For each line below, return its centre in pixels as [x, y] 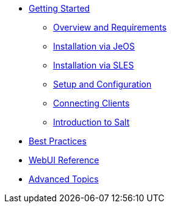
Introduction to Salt [91, 122]
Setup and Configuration [102, 84]
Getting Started [59, 8]
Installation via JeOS [94, 46]
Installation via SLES [94, 65]
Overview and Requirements [110, 27]
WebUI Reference [64, 160]
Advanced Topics [64, 179]
